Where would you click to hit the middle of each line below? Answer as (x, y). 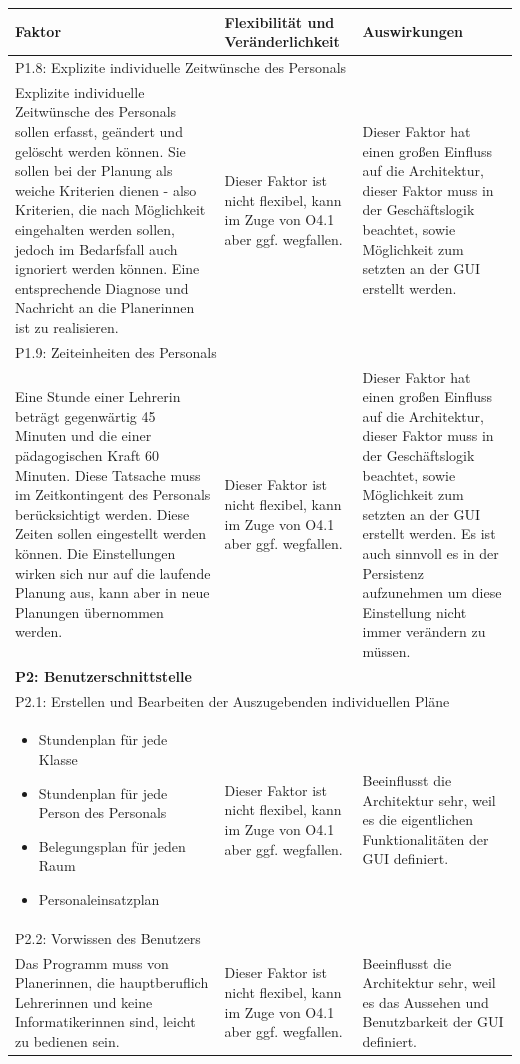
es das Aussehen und (425, 1001)
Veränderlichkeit (282, 41)
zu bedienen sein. (67, 1041)
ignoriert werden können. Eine (107, 268)
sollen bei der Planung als (94, 170)
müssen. (386, 650)
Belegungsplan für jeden (112, 845)
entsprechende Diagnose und (102, 287)
